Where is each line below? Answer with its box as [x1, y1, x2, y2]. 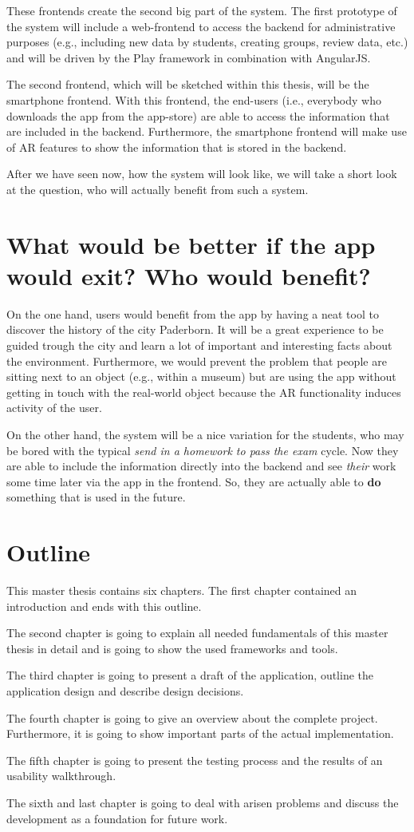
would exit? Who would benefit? [6, 259, 371, 291]
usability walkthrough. [6, 767, 116, 784]
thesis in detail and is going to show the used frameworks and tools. [6, 640, 338, 656]
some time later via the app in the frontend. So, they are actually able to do [6, 473, 381, 489]
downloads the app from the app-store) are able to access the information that [6, 107, 390, 124]
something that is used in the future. [6, 489, 186, 505]
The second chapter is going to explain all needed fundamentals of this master [6, 624, 388, 641]
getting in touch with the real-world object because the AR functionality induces [6, 383, 401, 400]
